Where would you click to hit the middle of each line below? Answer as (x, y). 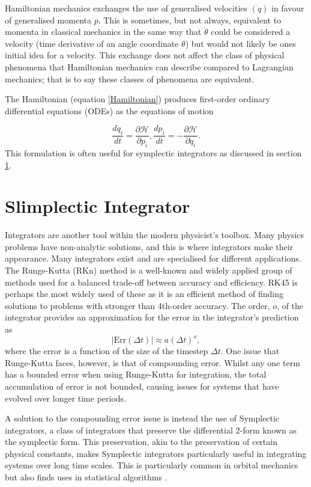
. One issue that (250, 351)
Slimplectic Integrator (98, 206)
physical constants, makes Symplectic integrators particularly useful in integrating (156, 453)
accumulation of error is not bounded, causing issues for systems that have (142, 386)
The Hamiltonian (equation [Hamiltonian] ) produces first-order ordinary (137, 99)
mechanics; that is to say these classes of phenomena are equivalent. (130, 78)
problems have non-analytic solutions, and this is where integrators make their (149, 246)
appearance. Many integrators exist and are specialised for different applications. (153, 258)
